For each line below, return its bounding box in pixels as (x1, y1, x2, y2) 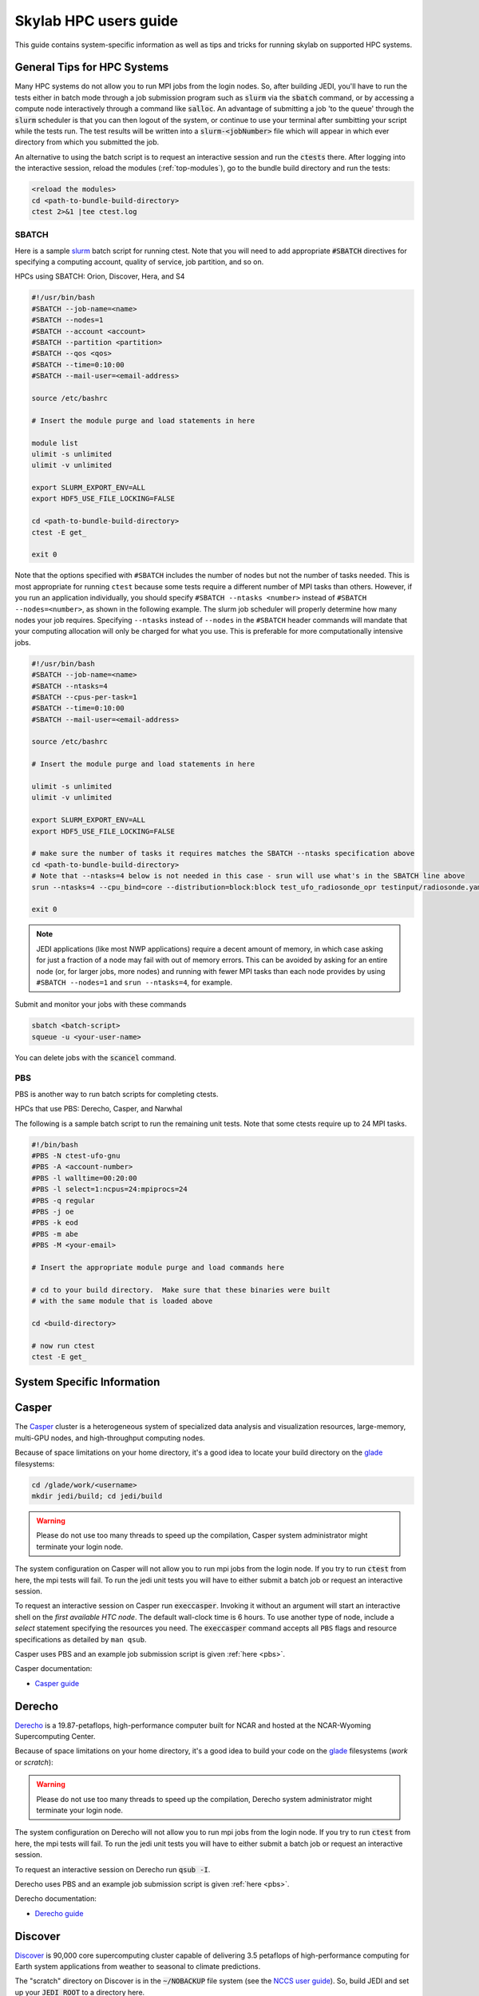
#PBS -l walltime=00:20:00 (31, 1174, 137, 1182)
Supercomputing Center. (14, 1732, 96, 1741)
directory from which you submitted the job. (14, 137, 160, 147)
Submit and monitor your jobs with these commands (14, 1000, 187, 1009)
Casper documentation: (14, 1664, 93, 1673)
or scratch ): (14, 1757, 53, 1767)
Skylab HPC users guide (14, 12, 179, 30)
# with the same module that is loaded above (31, 1297, 213, 1305)
